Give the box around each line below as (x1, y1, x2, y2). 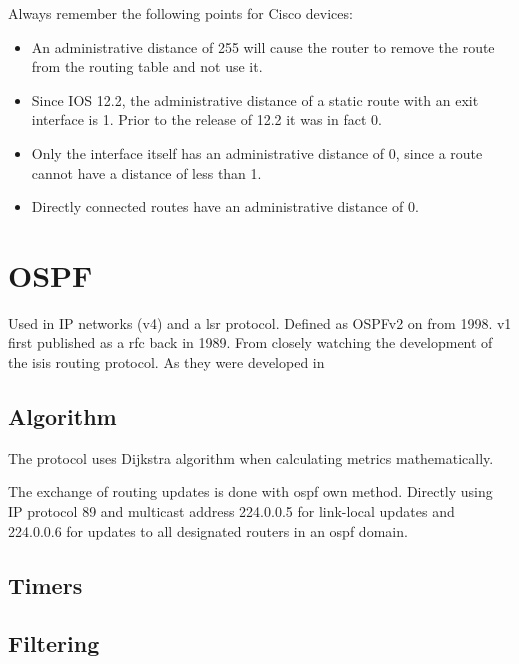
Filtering (8, 628, 100, 659)
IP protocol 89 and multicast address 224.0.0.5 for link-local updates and (8, 501, 455, 522)
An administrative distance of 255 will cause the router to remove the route (31, 36, 495, 57)
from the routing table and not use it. (31, 56, 263, 77)
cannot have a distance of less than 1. (31, 162, 262, 183)
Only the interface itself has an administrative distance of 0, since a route (31, 142, 483, 163)
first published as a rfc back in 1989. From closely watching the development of (8, 332, 493, 353)
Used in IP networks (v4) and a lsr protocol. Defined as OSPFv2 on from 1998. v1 (8, 312, 512, 333)
